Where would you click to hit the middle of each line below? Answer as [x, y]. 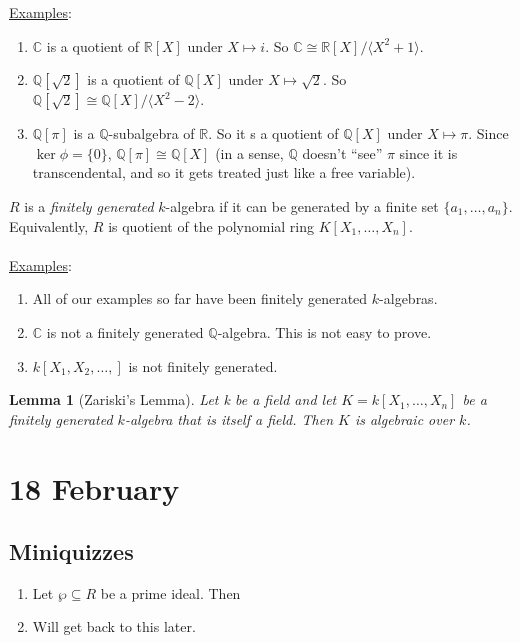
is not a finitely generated [125, 331]
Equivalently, [49, 225]
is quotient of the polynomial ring [211, 225]
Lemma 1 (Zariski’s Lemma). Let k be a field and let [173, 399]
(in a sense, [249, 152]
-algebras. [408, 298]
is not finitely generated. [203, 365]
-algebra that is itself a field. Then [229, 418]
